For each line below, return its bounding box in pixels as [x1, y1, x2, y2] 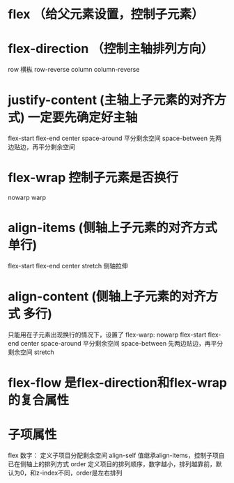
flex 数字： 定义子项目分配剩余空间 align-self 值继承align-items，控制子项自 [8, 451, 225, 459]
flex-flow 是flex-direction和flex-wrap [8, 375, 227, 391]
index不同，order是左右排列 [42, 468, 123, 477]
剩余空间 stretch [8, 348, 54, 356]
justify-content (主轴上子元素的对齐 [8, 92, 214, 108]
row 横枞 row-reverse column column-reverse [8, 66, 140, 74]
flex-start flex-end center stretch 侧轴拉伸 [8, 261, 128, 270]
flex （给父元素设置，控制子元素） [8, 6, 204, 22]
